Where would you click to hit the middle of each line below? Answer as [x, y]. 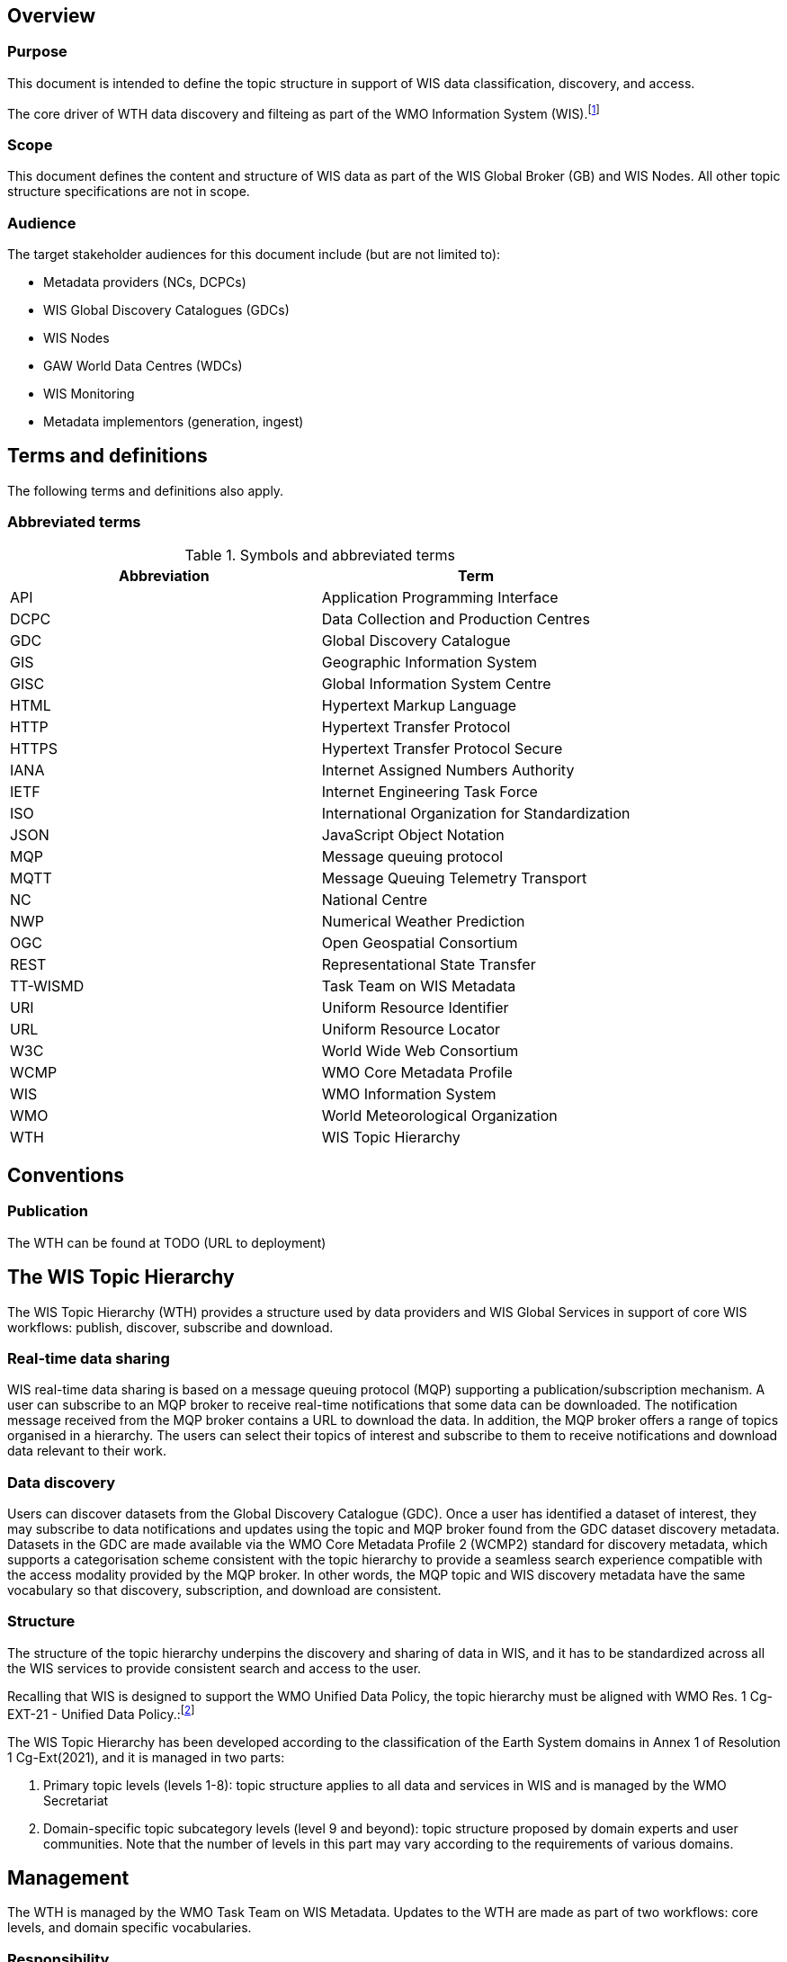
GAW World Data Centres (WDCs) [143, 365]
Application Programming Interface [440, 597]
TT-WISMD [47, 985]
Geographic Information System [429, 662]
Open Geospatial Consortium [420, 942]
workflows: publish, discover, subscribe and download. [170, 1327]
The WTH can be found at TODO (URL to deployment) [167, 1242]
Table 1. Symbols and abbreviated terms [320, 555]
